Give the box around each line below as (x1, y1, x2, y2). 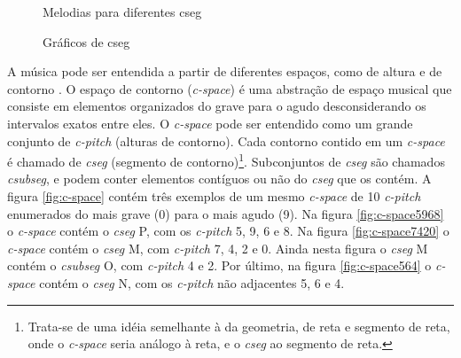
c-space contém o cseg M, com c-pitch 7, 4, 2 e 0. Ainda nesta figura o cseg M (7, 238, 428, 257)
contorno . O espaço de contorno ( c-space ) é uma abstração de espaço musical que (7, 79, 452, 97)
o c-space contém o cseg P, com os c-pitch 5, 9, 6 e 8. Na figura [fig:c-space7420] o (7, 222, 449, 240)
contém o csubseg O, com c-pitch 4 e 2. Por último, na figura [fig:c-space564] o (7, 256, 432, 275)
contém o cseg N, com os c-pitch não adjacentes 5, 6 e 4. (39, 273, 345, 292)
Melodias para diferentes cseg (43, 3, 202, 20)
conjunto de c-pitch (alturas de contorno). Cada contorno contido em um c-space (7, 131, 445, 150)
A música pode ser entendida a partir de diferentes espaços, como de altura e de (7, 62, 442, 81)
